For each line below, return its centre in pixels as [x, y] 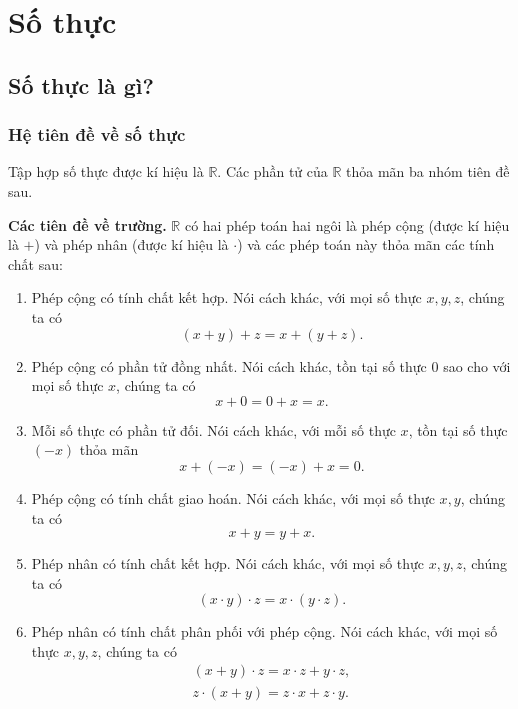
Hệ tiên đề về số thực [97, 134]
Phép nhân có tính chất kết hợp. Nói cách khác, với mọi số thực [228, 563]
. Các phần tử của [272, 171]
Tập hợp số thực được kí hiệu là [106, 171]
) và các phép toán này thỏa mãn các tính [366, 244]
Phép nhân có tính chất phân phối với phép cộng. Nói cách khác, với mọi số [264, 631]
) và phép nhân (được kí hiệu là [131, 244]
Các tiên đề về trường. [87, 224]
